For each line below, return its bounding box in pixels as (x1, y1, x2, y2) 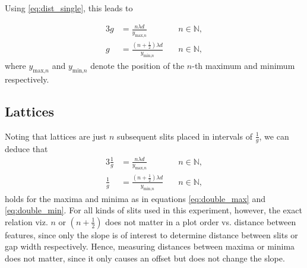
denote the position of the (90, 59, 185, 72)
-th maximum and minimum (192, 59, 295, 72)
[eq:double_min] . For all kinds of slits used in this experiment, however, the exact (5, 204, 302, 216)
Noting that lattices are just (5, 130, 107, 142)
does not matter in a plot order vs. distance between (105, 215, 296, 228)
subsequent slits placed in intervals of (117, 130, 252, 142)
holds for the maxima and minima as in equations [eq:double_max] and (5, 192, 265, 204)
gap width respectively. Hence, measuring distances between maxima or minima (5, 240, 295, 253)
